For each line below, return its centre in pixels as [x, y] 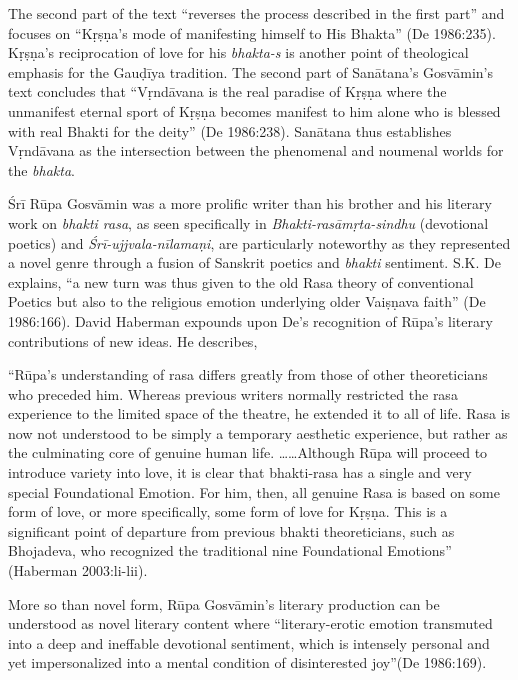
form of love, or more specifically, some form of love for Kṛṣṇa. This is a [228, 511]
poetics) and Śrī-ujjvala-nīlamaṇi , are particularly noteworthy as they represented [259, 242]
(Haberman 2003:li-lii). [78, 570]
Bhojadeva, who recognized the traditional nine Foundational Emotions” [230, 550]
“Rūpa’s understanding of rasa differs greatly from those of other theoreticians [248, 374]
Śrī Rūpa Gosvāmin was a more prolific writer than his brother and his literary [250, 203]
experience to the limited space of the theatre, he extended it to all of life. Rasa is [259, 413]
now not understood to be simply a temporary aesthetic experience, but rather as [258, 432]
